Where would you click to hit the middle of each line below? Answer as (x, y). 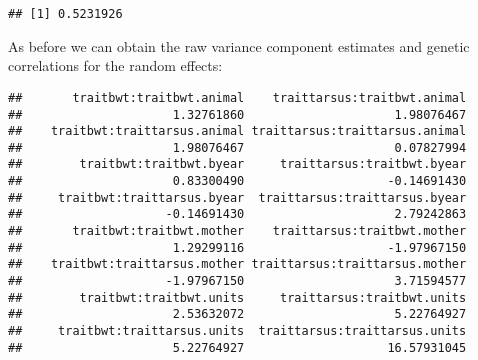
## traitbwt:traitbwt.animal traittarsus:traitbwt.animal (237, 97)
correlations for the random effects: (115, 65)
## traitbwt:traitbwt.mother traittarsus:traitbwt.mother (237, 231)
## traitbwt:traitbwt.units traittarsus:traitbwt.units (237, 297)
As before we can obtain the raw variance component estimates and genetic (239, 45)
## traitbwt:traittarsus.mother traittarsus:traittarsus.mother (237, 264)
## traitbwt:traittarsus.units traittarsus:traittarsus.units (237, 331)
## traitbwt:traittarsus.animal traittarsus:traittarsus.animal (237, 131)
